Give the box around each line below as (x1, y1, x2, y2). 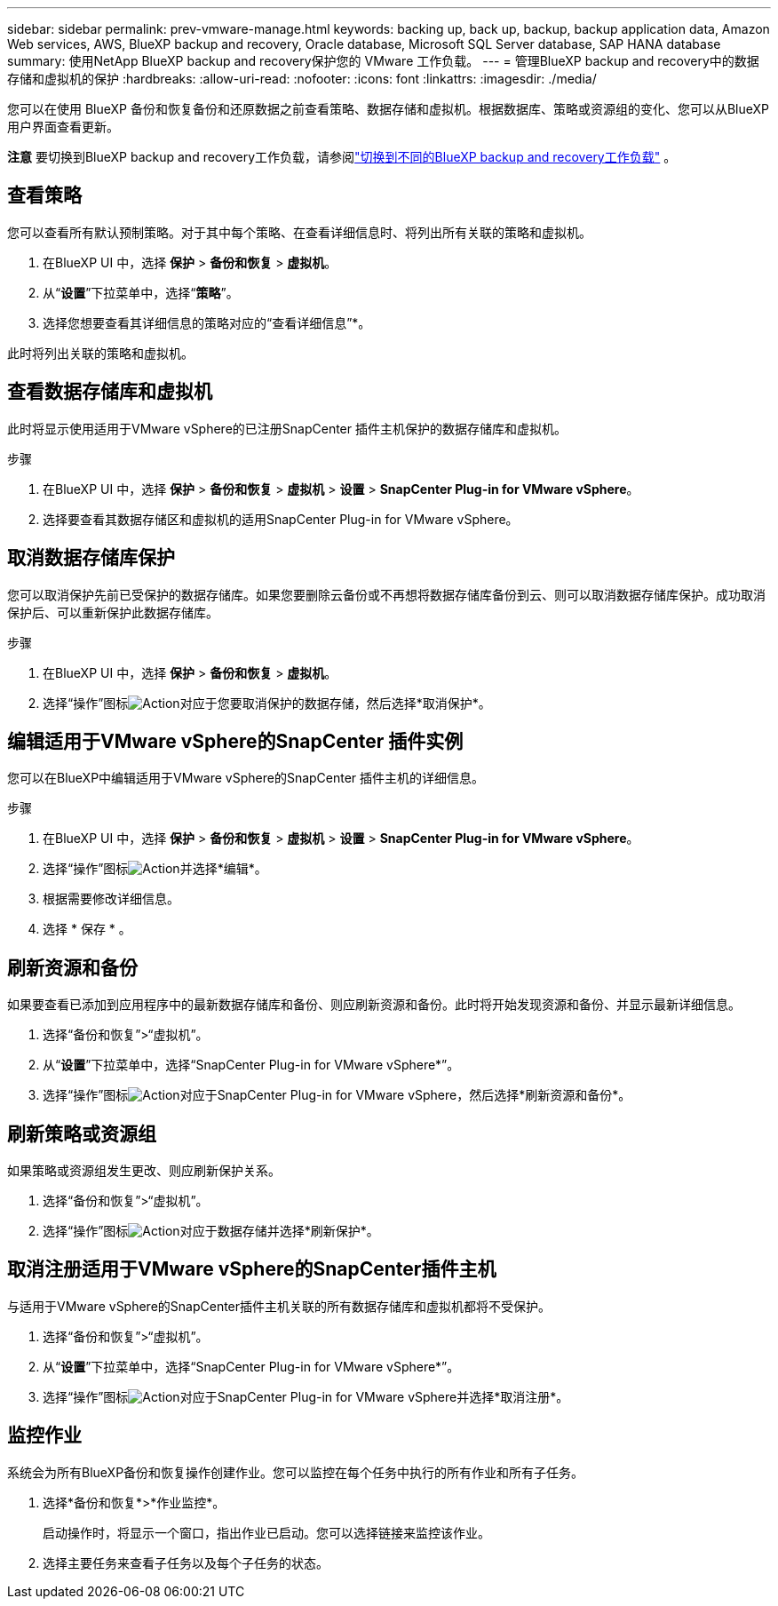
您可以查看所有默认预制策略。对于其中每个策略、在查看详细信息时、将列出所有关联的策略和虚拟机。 (7, 224, 591, 240)
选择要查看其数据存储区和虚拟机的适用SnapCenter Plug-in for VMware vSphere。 (43, 511, 519, 527)
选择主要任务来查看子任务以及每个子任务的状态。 (43, 1554, 329, 1570)
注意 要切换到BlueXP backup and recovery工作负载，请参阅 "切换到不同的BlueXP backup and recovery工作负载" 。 (7, 149, 677, 164)
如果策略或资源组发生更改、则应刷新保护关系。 (7, 1163, 281, 1179)
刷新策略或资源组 (7, 1122, 156, 1145)
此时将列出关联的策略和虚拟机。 (7, 345, 194, 361)
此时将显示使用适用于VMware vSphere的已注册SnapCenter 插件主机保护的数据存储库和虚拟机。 (7, 420, 567, 436)
